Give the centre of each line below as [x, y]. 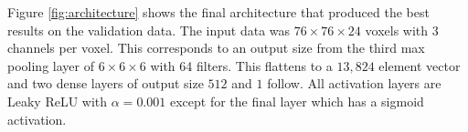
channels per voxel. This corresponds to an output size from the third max [216, 48]
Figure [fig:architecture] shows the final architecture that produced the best [218, 12]
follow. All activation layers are [354, 83]
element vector [420, 65]
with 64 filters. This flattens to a [241, 65]
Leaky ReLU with [58, 101]
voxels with [397, 30]
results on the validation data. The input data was [149, 30]
